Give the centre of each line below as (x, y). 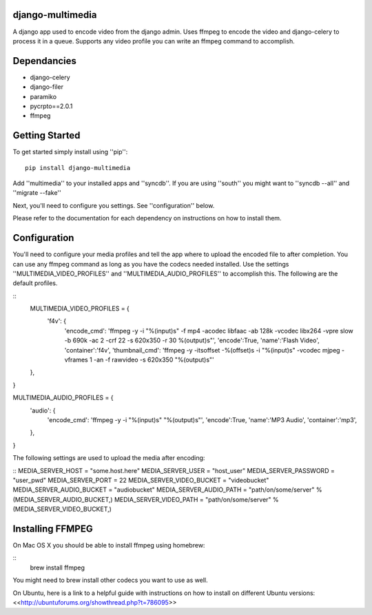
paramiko (43, 96)
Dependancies (45, 61)
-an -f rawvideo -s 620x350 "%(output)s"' (154, 360)
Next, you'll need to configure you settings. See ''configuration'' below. (114, 205)
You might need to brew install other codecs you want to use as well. (110, 580)
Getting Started (46, 135)
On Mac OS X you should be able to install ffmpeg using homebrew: (109, 545)
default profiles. (35, 283)
